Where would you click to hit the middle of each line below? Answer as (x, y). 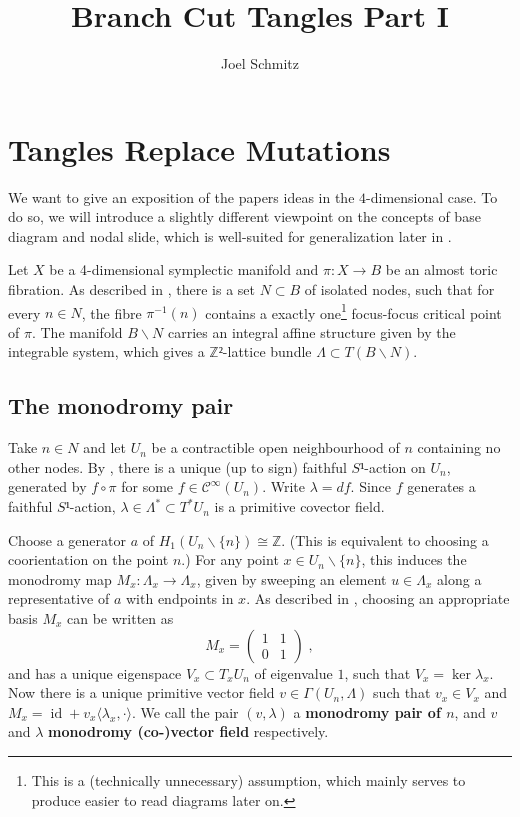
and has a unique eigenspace (95, 672)
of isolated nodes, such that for (399, 289)
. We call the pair (185, 711)
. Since (371, 486)
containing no (459, 447)
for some (147, 486)
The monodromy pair (121, 405)
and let (105, 447)
